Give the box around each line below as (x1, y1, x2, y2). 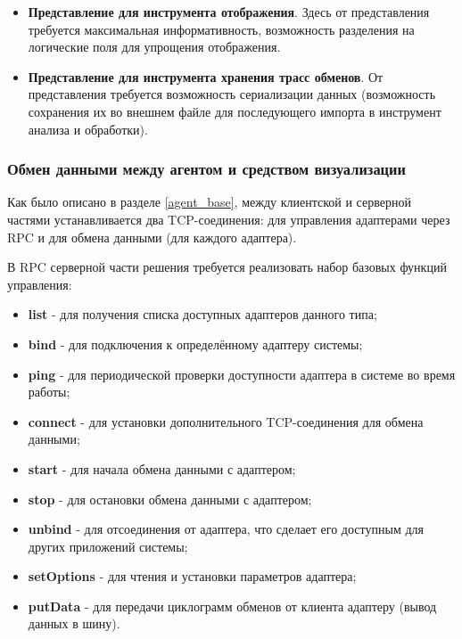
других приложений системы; (28, 537, 188, 555)
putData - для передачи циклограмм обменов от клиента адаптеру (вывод (28, 596, 437, 615)
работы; (28, 382, 70, 401)
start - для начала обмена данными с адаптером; (28, 459, 296, 478)
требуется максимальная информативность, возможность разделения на (28, 20, 415, 38)
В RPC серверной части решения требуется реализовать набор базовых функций (7, 258, 447, 276)
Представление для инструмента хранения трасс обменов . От (28, 67, 384, 86)
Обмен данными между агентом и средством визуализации (7, 158, 406, 180)
